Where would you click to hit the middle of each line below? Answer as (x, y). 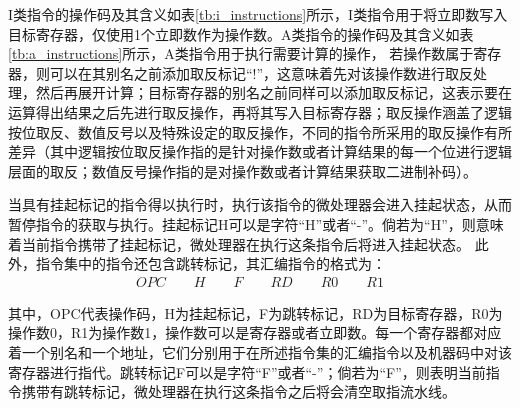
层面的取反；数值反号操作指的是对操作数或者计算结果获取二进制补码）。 (242, 170)
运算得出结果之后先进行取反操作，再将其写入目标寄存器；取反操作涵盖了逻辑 (260, 111)
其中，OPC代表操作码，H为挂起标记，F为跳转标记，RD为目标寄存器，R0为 (255, 312)
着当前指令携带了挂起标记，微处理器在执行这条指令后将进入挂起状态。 (239, 243)
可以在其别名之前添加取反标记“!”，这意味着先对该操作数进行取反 (261, 72)
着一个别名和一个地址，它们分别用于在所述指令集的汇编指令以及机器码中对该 (260, 351)
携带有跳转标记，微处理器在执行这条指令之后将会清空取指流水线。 (238, 391)
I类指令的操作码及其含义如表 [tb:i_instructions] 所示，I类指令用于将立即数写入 (258, 14)
